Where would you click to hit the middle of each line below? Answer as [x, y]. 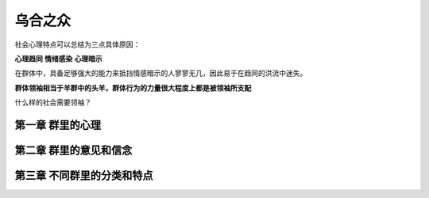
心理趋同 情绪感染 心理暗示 [58, 59]
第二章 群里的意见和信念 [73, 150]
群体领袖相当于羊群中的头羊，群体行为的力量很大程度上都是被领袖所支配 [133, 88]
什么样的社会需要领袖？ [53, 102]
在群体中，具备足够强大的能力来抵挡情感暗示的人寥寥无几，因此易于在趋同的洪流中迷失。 [161, 73]
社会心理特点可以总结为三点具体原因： [77, 44]
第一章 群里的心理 [58, 125]
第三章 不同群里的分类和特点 [84, 175]
